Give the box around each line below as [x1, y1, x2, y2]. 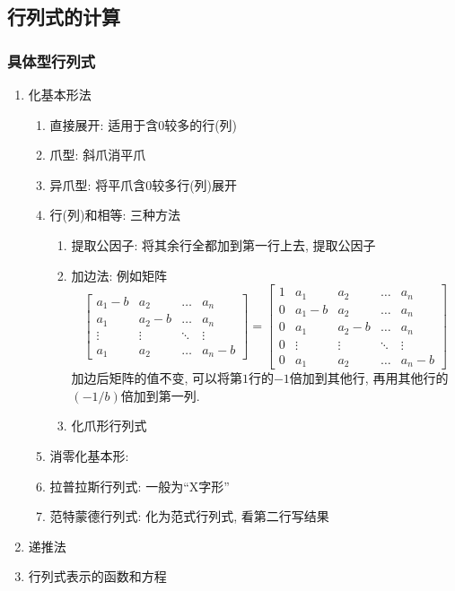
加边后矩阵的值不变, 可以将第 [71, 369, 242, 387]
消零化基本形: [49, 446, 129, 465]
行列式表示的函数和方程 [28, 567, 167, 586]
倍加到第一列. [120, 386, 200, 404]
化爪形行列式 [71, 416, 147, 435]
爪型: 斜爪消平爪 [49, 145, 146, 164]
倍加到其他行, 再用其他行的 [289, 369, 449, 387]
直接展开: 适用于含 [49, 115, 159, 134]
